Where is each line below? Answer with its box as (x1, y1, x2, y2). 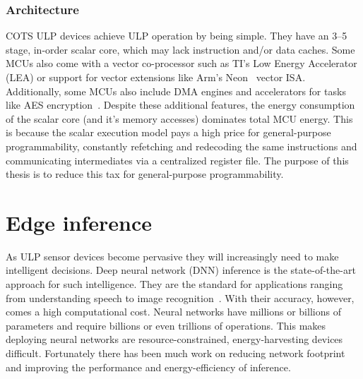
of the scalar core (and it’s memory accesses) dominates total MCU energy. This (6, 111, 353, 126)
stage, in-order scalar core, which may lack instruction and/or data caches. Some (6, 42, 355, 56)
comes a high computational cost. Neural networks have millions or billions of (6, 304, 341, 319)
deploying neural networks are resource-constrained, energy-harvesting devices (6, 332, 343, 347)
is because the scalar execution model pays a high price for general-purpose (6, 125, 331, 140)
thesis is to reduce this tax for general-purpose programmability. (6, 167, 284, 181)
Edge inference (6, 207, 153, 236)
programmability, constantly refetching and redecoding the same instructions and (6, 138, 357, 153)
